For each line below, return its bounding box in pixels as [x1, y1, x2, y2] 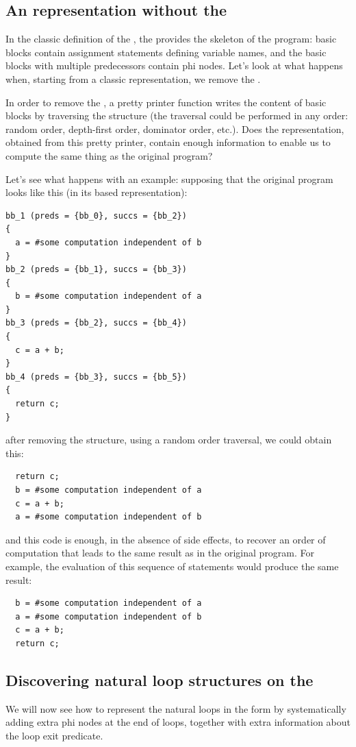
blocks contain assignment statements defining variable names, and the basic [5, 45, 327, 59]
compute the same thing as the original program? [5, 148, 213, 162]
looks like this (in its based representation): [5, 185, 188, 199]
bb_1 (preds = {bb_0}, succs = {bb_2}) [5, 210, 187, 221]
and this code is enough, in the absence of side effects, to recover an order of [5, 532, 326, 546]
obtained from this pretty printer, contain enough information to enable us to [5, 135, 331, 149]
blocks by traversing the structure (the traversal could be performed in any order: [5, 108, 348, 123]
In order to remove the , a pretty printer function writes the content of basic [5, 95, 327, 109]
